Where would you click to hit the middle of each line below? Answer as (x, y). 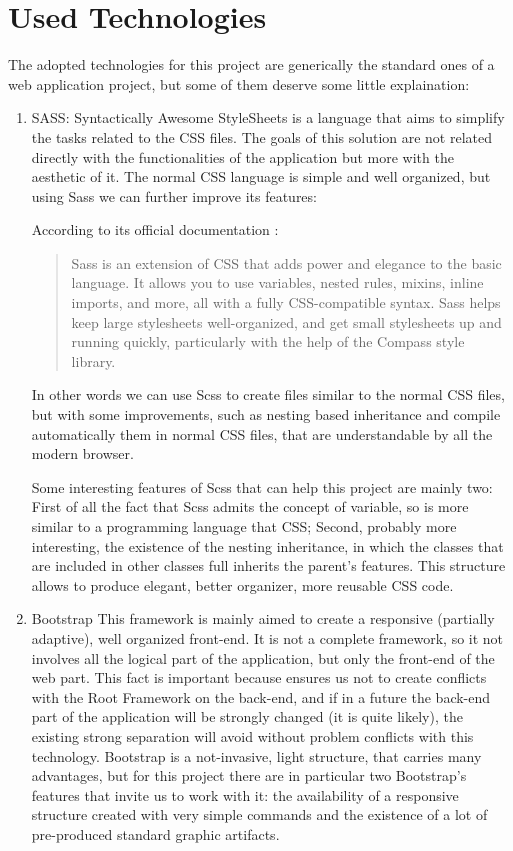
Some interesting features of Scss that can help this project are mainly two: (262, 486)
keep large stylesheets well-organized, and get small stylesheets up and (286, 321)
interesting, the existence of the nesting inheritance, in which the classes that (267, 545)
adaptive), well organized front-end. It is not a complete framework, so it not (267, 637)
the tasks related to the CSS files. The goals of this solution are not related (262, 136)
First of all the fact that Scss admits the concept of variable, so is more (250, 506)
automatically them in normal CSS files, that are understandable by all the (262, 433)
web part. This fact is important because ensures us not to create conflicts (259, 677)
